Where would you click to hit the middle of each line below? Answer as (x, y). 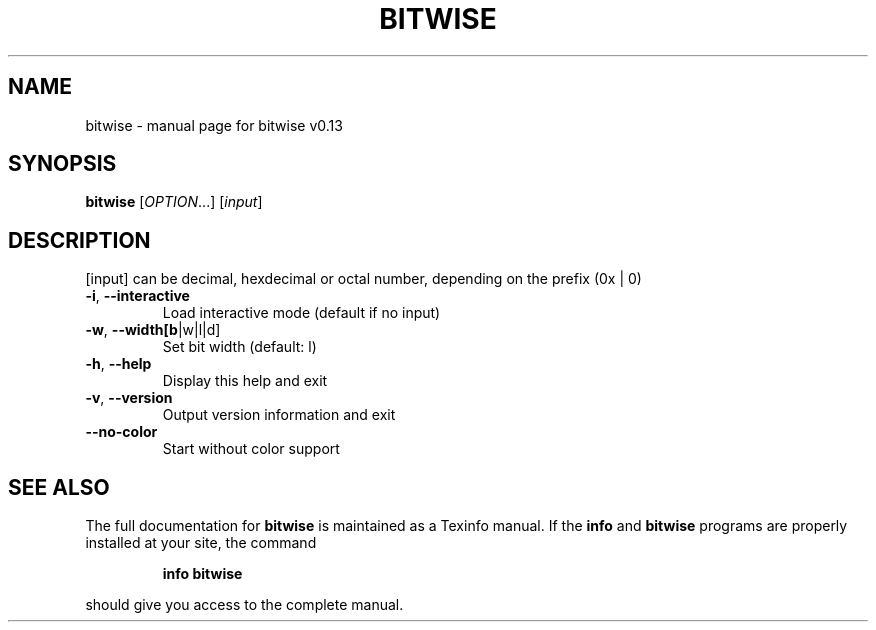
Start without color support (251, 449)
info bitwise (202, 574)
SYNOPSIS (62, 164)
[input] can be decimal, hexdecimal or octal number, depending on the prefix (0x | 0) (363, 279)
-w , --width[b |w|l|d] (153, 330)
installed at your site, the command (201, 543)
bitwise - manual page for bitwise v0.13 (214, 125)
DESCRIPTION (79, 240)
